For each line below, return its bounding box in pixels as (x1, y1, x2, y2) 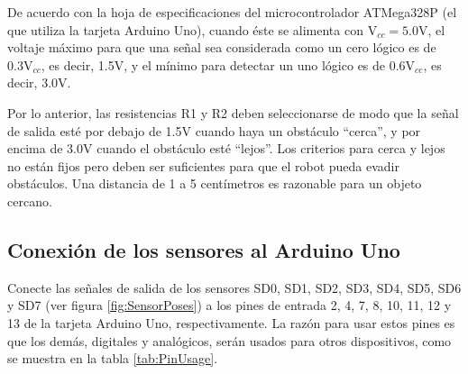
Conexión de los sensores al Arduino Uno (7, 235, 400, 263)
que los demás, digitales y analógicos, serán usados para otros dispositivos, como (7, 331, 452, 350)
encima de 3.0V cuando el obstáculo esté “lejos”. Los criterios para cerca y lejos (7, 139, 445, 158)
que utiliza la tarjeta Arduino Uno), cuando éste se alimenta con (7, 20, 363, 39)
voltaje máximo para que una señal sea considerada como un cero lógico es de (7, 38, 436, 57)
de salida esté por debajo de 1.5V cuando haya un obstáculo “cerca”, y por (7, 121, 421, 140)
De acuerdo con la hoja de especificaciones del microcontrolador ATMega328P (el (7, 3, 457, 21)
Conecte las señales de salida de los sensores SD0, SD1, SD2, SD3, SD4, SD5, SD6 (7, 278, 462, 296)
